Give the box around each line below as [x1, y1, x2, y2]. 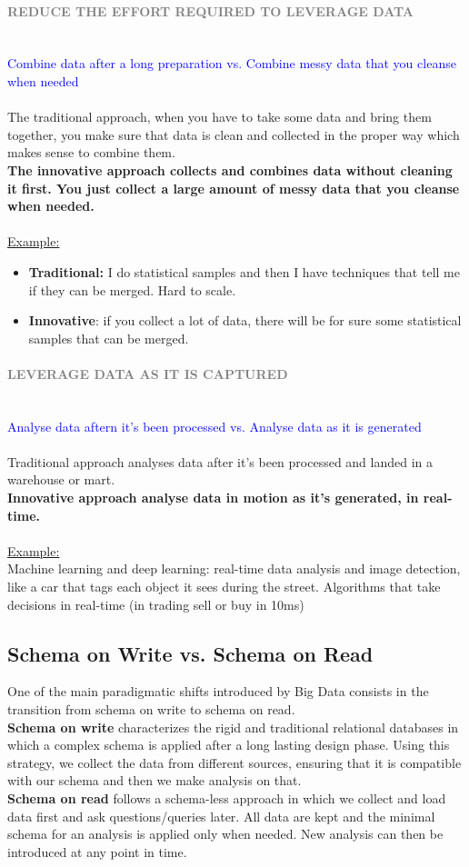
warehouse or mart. [7, 470, 115, 489]
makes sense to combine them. [7, 143, 175, 162]
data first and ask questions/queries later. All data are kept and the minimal [7, 806, 435, 825]
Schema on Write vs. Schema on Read [7, 639, 374, 667]
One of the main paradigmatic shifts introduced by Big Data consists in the [7, 682, 429, 701]
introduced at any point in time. [7, 842, 187, 861]
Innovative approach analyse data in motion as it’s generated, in [7, 488, 419, 507]
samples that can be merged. [28, 328, 189, 347]
